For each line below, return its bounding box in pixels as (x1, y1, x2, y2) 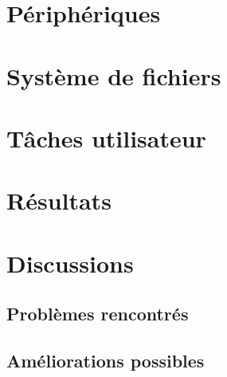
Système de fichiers (6, 59, 221, 92)
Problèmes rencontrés (6, 301, 189, 326)
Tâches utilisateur (6, 121, 206, 154)
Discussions (6, 246, 134, 279)
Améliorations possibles (6, 348, 205, 373)
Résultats (6, 184, 112, 217)
